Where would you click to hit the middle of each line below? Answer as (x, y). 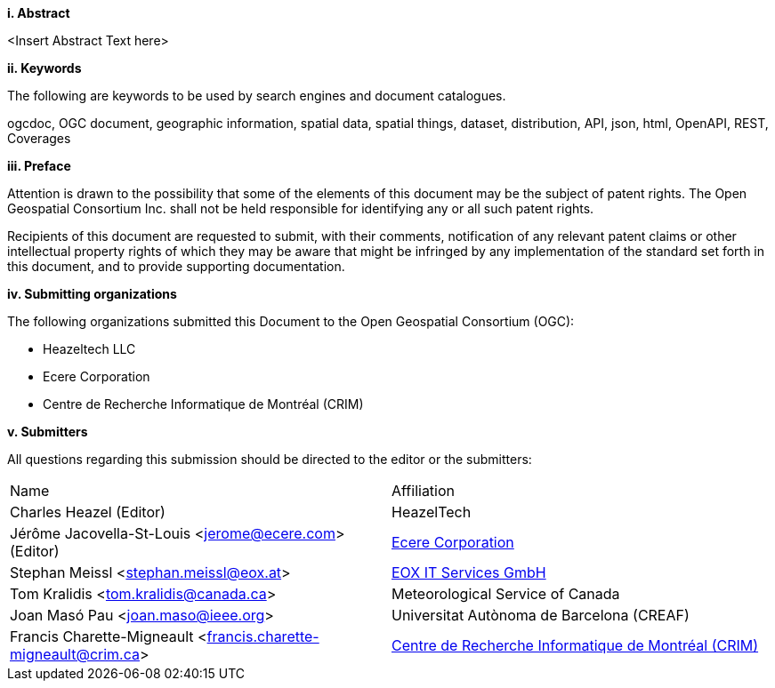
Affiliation (424, 491)
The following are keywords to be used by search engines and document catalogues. (257, 96)
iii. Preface (39, 166)
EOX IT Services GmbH (469, 572)
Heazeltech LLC (89, 349)
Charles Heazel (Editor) (88, 512)
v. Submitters (48, 432)
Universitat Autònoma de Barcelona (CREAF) (541, 615)
